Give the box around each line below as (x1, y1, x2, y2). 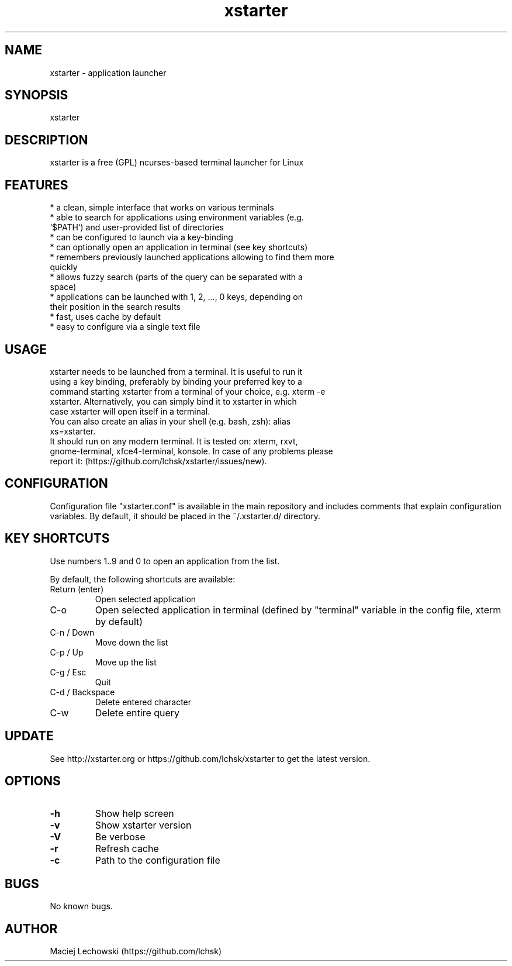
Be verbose (95, 831, 146, 843)
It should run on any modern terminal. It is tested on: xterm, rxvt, (50, 436, 298, 446)
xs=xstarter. (50, 426, 96, 436)
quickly (50, 262, 78, 272)
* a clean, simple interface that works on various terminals (50, 202, 274, 213)
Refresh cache (95, 843, 159, 855)
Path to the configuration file (95, 854, 220, 867)
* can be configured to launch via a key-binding (50, 232, 233, 243)
